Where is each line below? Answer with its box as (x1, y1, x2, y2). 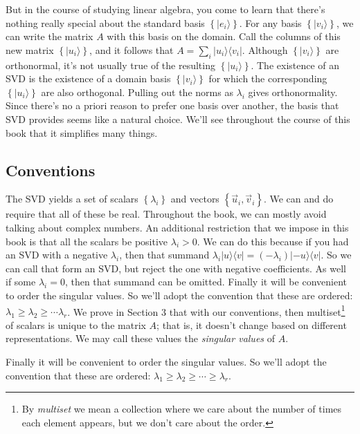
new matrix (6, 42, 54, 57)
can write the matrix (6, 29, 93, 44)
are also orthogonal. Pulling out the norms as (41, 84, 233, 99)
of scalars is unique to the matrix (6, 317, 146, 332)
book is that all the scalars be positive (6, 234, 168, 248)
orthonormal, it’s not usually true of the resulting (6, 57, 215, 72)
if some (6, 274, 36, 289)
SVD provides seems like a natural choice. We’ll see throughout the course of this (6, 111, 350, 126)
